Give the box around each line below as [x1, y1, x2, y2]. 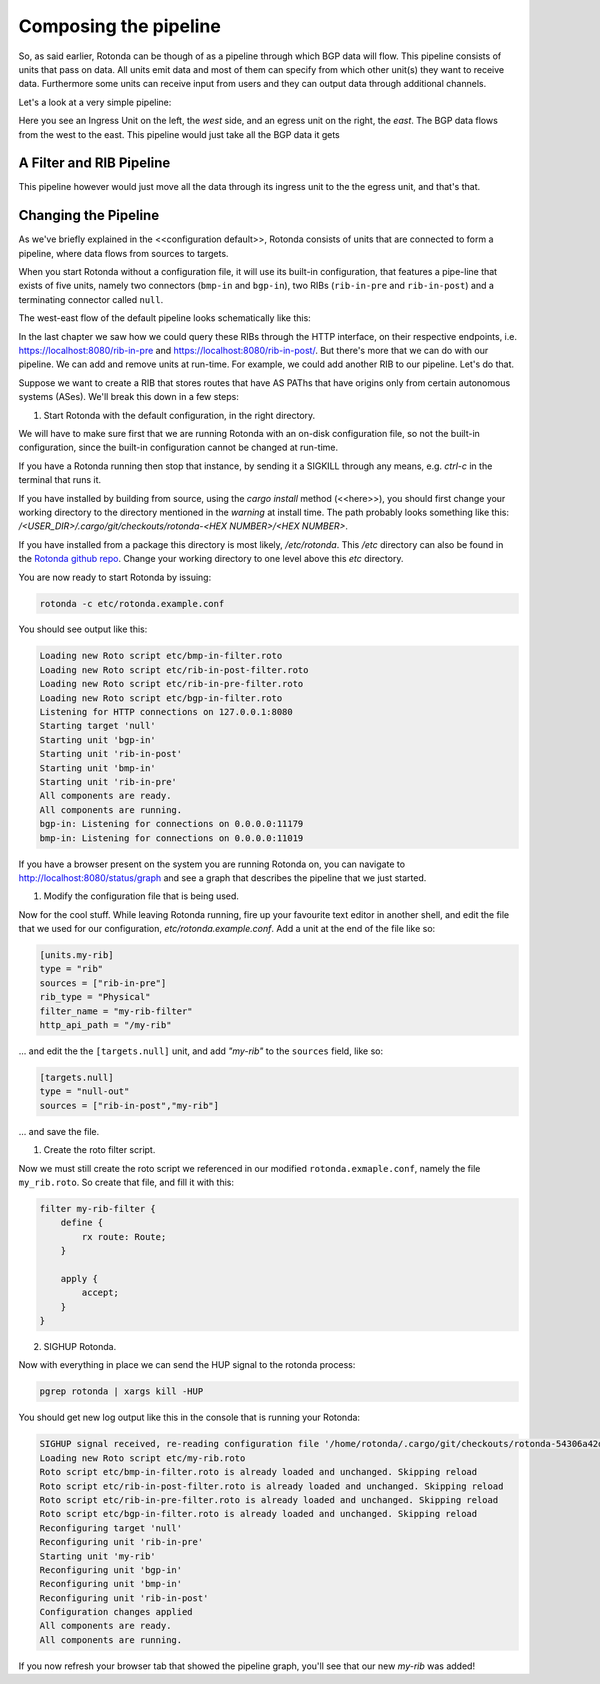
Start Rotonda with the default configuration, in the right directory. [43, 409, 316, 421]
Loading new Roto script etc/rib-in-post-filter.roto [39, 664, 309, 675]
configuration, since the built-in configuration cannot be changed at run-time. [18, 441, 339, 454]
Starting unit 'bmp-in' [39, 762, 157, 774]
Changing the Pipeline [18, 207, 160, 224]
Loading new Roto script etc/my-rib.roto [39, 1452, 246, 1464]
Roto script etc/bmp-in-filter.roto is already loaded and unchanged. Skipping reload [39, 1466, 478, 1478]
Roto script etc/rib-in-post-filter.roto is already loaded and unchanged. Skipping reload [39, 1480, 504, 1492]
